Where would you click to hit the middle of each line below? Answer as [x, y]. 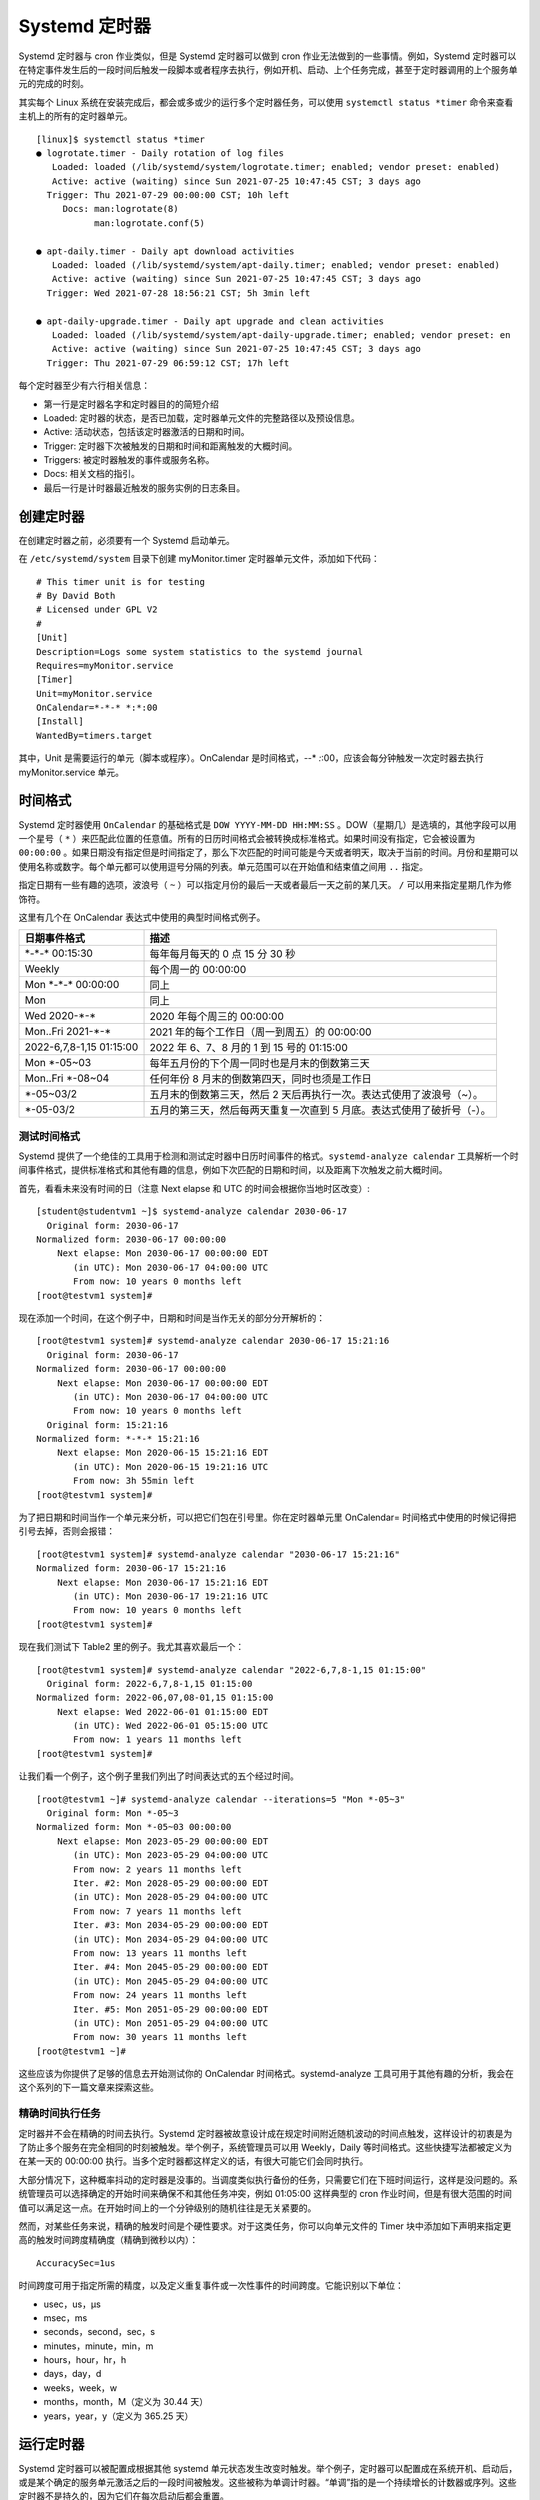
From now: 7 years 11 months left [157, 1911]
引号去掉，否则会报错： [66, 1531]
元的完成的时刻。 [53, 84]
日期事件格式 [54, 938]
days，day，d [72, 2374]
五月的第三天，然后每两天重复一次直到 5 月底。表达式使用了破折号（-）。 [320, 1110]
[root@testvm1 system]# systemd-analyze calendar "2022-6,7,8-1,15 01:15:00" [231, 1669]
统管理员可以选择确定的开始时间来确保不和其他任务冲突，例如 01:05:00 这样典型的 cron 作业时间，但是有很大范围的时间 [265, 2194]
